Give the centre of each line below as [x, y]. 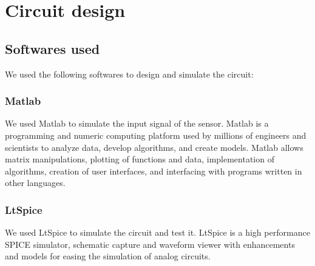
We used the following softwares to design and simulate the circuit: [129, 74]
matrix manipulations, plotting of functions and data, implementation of [140, 159]
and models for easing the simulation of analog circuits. [108, 256]
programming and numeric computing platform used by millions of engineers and [156, 135]
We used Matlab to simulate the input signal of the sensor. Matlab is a [137, 123]
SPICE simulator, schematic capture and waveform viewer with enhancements [150, 244]
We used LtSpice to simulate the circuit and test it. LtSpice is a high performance [157, 232]
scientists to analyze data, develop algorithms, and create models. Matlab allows [154, 147]
